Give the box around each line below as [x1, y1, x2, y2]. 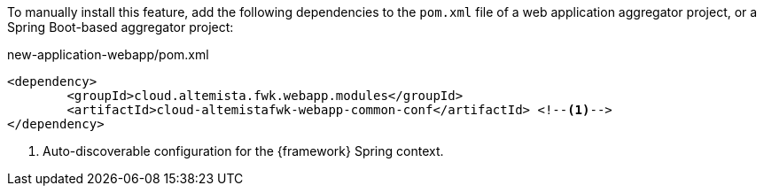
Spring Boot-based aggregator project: [7, 19, 234, 35]
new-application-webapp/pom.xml [7, 47, 209, 62]
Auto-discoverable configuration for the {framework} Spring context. [43, 143, 444, 158]
